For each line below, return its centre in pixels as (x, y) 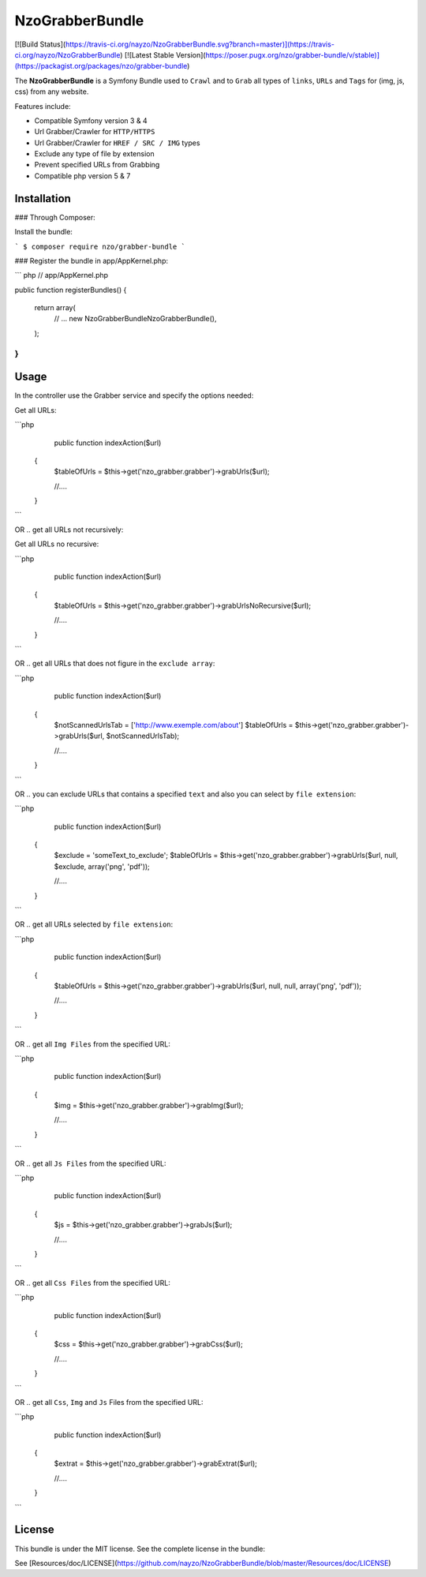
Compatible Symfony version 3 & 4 (91, 120)
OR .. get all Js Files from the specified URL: (90, 1163)
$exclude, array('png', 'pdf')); (102, 866)
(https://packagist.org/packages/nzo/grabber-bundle (101, 66)
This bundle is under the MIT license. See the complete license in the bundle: (140, 1549)
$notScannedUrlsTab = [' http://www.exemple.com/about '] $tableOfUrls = (174, 725)
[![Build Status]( (40, 44)
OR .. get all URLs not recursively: (69, 530)
